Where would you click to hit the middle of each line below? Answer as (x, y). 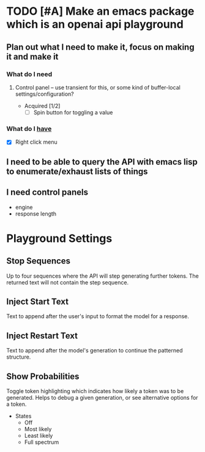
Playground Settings (59, 238)
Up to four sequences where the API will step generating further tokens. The (102, 276)
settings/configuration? (45, 94)
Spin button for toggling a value (73, 112)
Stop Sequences (39, 261)
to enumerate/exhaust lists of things (77, 171)
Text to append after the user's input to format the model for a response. (98, 316)
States (23, 416)
